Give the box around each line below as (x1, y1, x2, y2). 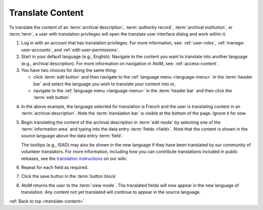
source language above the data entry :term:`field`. (21, 133, 124, 139)
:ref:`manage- (217, 40, 245, 46)
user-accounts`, (21, 47, 54, 53)
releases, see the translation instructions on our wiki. (21, 155, 128, 161)
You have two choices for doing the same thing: (21, 67, 117, 73)
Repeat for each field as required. (21, 164, 89, 170)
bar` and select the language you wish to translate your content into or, (33, 81, 175, 87)
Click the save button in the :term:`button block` (21, 173, 117, 179)
